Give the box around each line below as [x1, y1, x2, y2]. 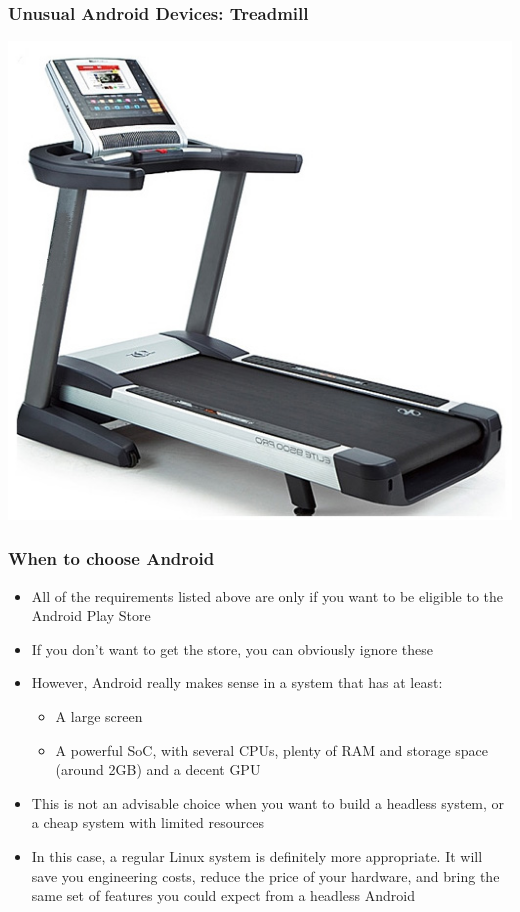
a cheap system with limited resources [31, 812, 264, 833]
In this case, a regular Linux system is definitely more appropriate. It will [31, 845, 483, 866]
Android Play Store [31, 605, 151, 626]
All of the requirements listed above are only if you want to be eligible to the [31, 585, 503, 606]
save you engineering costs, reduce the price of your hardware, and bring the [31, 865, 500, 886]
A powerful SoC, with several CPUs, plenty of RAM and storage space [55, 739, 489, 760]
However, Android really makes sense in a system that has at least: [31, 672, 443, 693]
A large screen [55, 706, 143, 726]
